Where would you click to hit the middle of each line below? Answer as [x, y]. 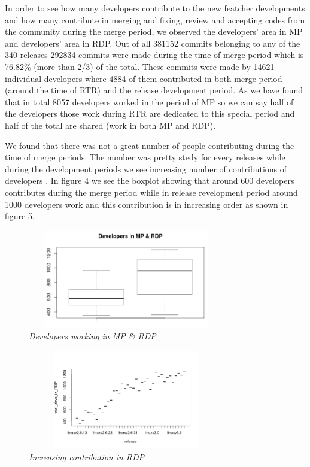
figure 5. [20, 216]
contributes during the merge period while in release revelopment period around [151, 192]
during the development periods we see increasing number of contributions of [146, 169]
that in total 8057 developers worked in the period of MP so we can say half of [149, 101]
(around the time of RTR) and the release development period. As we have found [154, 90]
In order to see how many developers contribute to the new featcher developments [155, 8]
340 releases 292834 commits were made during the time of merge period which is [154, 55]
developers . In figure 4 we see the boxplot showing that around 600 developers [150, 181]
